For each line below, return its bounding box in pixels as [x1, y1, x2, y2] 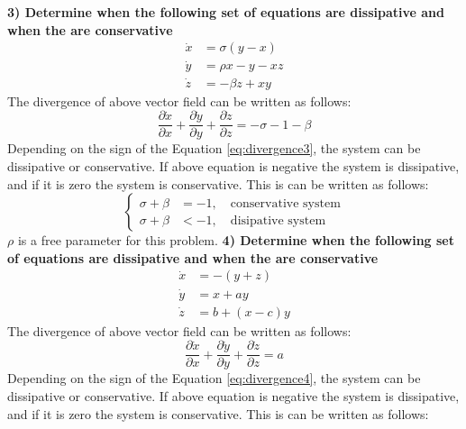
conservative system [230, 196, 341, 210]
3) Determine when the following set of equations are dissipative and [7, 3, 444, 21]
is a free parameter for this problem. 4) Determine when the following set [17, 231, 454, 250]
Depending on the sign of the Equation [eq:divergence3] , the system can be [7, 139, 421, 158]
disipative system [230, 214, 326, 227]
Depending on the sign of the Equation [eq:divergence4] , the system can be [7, 369, 421, 388]
